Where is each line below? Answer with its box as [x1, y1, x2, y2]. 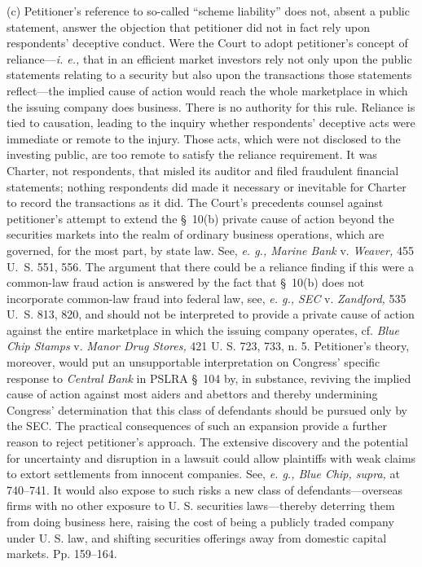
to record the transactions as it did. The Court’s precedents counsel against [7, 194, 384, 211]
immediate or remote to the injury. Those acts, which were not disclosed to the [7, 130, 401, 147]
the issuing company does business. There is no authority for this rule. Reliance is [7, 98, 415, 115]
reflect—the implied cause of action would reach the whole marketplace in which [7, 81, 408, 99]
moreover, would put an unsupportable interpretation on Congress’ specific [7, 354, 380, 371]
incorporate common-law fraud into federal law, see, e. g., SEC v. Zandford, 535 [7, 289, 407, 306]
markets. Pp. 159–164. [7, 545, 117, 562]
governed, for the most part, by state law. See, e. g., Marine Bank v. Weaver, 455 [7, 241, 414, 258]
